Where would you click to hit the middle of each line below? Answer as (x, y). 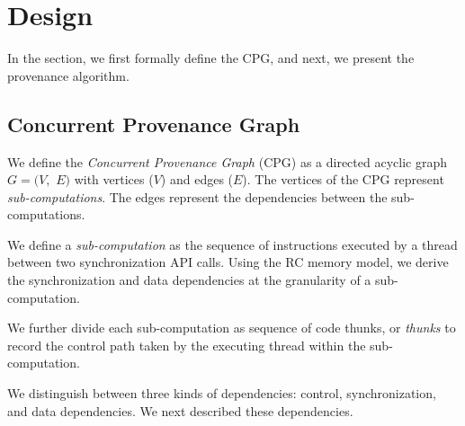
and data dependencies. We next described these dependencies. (180, 410)
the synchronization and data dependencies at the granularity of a (189, 280)
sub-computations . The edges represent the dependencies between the (197, 196)
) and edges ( (197, 179)
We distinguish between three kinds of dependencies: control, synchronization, (222, 393)
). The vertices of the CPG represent (343, 179)
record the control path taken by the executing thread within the (187, 345)
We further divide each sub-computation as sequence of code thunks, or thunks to (232, 328)
